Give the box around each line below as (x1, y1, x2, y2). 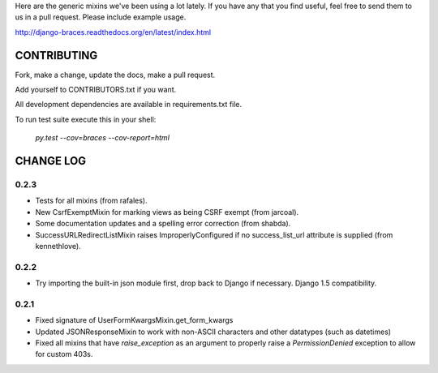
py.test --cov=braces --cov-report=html (35, 133, 170, 143)
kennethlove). (35, 241, 81, 251)
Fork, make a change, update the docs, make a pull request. (15, 70, 216, 79)
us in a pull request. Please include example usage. (15, 12, 187, 22)
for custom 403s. (35, 349, 93, 359)
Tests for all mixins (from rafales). (35, 195, 148, 206)
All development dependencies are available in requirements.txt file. (15, 100, 243, 109)
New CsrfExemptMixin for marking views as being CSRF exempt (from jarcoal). (35, 207, 299, 217)
